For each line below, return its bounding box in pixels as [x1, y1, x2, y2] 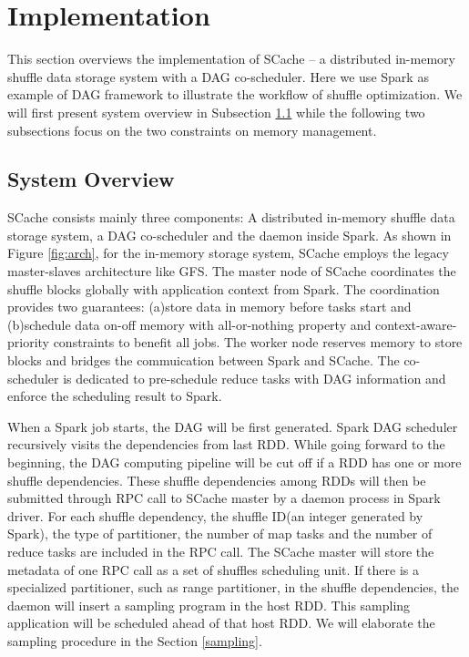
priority [7, 333, 49, 352]
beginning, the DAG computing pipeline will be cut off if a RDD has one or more [7, 453, 462, 472]
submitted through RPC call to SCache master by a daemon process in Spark [7, 488, 441, 508]
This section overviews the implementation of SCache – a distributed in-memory [7, 49, 455, 68]
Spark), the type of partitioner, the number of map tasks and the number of [7, 524, 433, 543]
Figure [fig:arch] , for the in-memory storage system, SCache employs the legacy [7, 243, 449, 262]
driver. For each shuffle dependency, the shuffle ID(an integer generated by [7, 506, 423, 525]
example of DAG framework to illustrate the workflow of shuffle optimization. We [7, 85, 463, 104]
